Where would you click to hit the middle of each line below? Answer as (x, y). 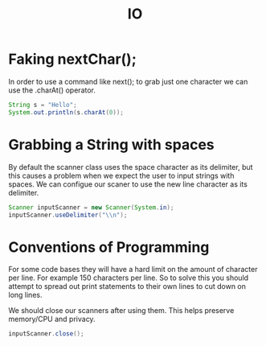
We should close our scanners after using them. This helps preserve (121, 311)
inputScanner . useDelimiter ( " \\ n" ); (68, 215)
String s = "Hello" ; (43, 105)
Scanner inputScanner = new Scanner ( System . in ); (91, 207)
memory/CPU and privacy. (52, 319)
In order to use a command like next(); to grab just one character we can (128, 81)
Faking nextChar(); (72, 59)
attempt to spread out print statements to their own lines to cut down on (127, 286)
